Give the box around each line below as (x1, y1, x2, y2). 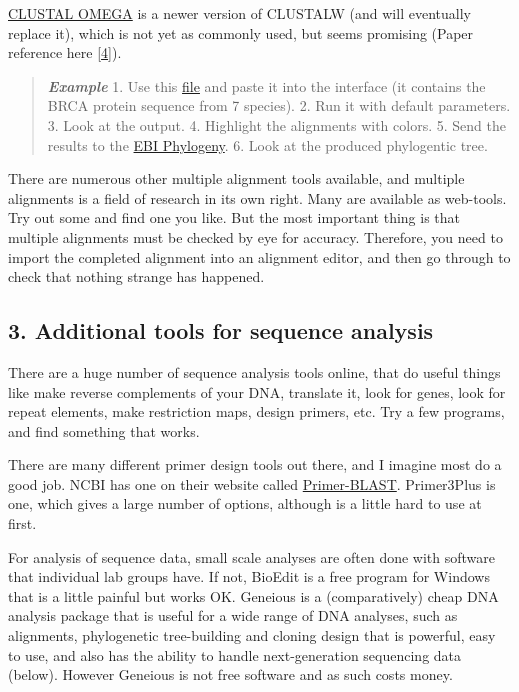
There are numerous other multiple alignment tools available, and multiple (8, 168, 465, 189)
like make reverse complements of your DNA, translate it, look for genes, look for (8, 381, 506, 402)
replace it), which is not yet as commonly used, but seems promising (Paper (8, 22, 474, 43)
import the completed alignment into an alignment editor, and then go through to (8, 246, 511, 267)
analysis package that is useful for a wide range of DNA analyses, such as (8, 605, 458, 626)
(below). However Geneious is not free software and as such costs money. (8, 664, 453, 685)
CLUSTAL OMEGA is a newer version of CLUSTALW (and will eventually (8, 3, 471, 23)
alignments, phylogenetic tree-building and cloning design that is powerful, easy (8, 625, 496, 646)
